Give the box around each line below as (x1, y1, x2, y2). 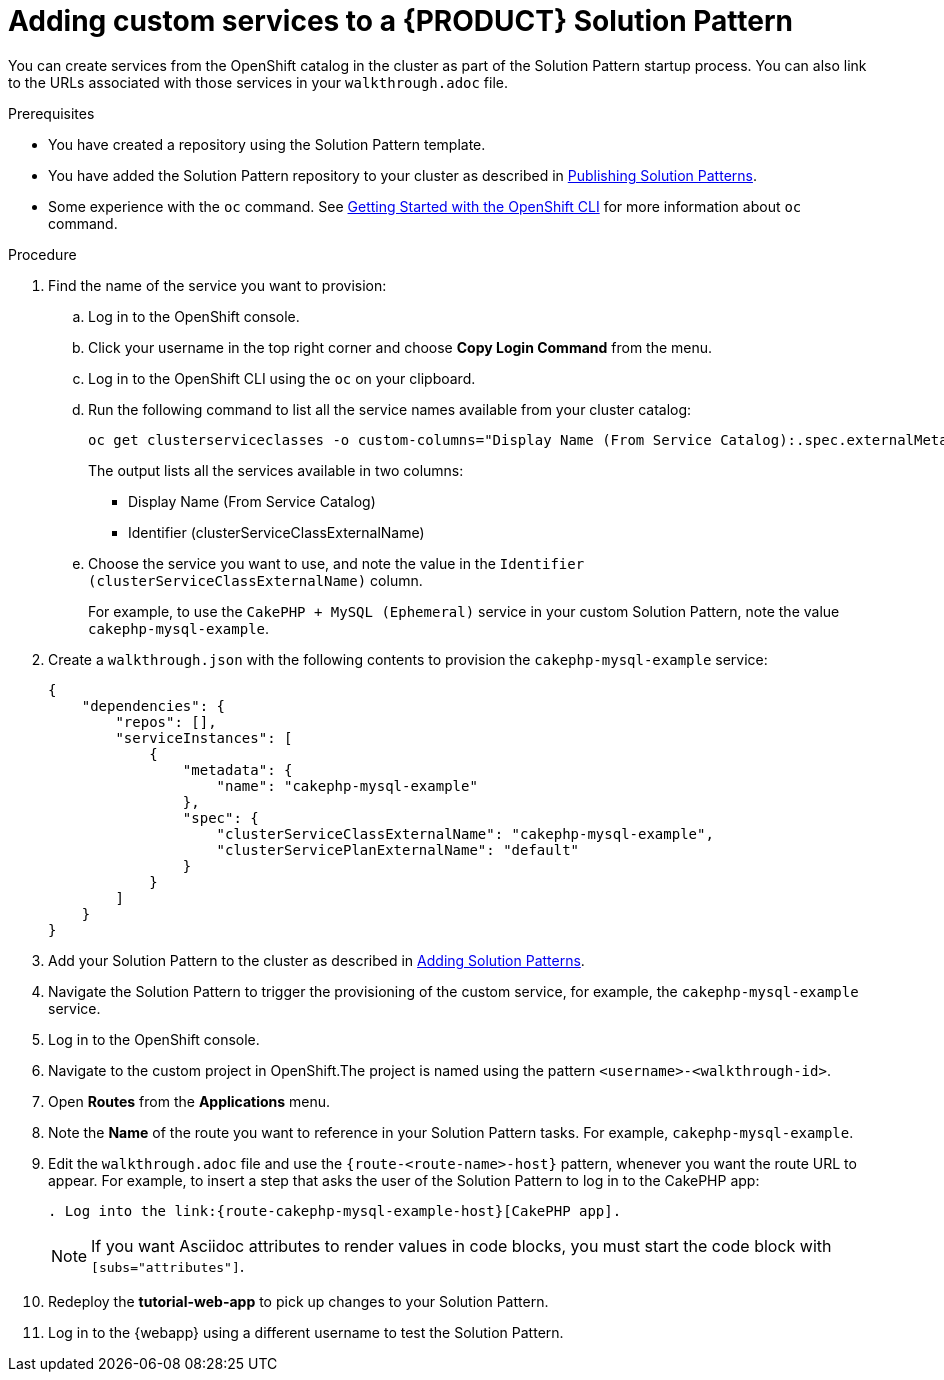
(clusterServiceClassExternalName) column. (88, 571, 423, 589)
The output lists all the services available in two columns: (88, 461, 464, 479)
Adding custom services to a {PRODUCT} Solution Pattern (8, 4, 793, 38)
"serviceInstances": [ (115, 729, 293, 746)
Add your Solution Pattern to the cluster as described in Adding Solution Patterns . (48, 951, 585, 969)
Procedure (8, 245, 77, 263)
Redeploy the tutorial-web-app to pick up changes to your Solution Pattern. (48, 1292, 549, 1310)
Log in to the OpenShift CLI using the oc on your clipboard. (88, 369, 476, 387)
